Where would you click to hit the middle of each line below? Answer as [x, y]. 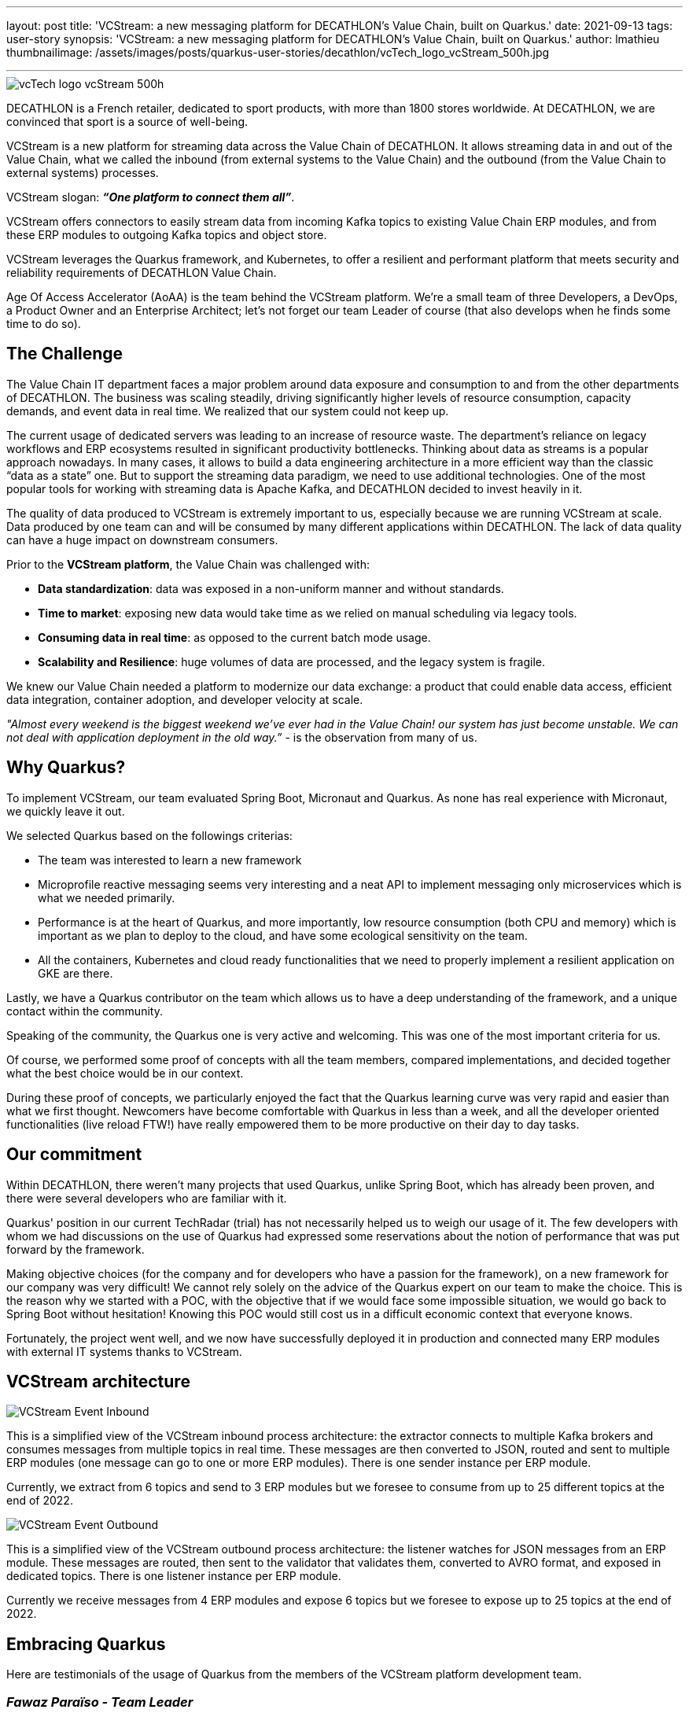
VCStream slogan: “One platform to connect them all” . [151, 197]
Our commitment [74, 1155]
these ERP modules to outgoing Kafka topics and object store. [167, 235]
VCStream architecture [98, 1381]
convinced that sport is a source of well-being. [127, 122]
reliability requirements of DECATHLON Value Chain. [142, 273]
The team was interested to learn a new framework [170, 860]
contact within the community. [85, 1011]
